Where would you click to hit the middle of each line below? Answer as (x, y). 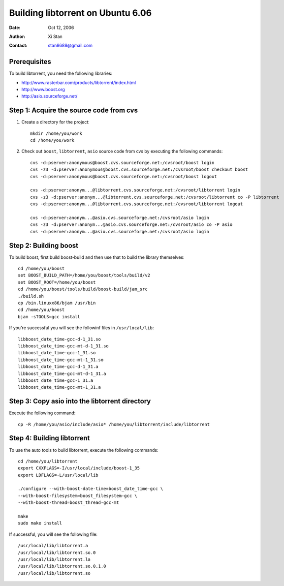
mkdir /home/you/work (56, 133)
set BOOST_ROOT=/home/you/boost (57, 282)
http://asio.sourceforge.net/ (49, 96)
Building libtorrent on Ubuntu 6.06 (80, 13)
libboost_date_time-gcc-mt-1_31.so (61, 360)
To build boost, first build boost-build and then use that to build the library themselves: (97, 257)
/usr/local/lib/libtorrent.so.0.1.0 (62, 566)
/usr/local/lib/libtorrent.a (53, 546)
